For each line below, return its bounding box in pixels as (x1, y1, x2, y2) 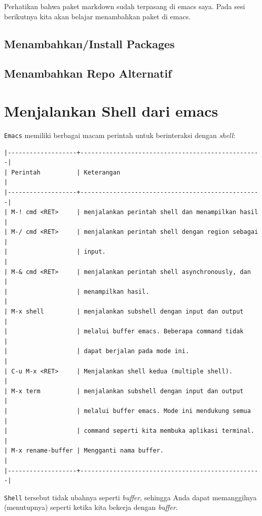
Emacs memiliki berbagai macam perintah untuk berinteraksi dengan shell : (4, 129, 236, 140)
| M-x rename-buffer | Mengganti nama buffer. (4, 447, 164, 455)
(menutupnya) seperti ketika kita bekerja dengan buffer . (4, 502, 178, 512)
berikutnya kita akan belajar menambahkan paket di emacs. (4, 11, 191, 21)
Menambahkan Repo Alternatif (4, 65, 172, 81)
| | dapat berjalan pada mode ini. (4, 348, 190, 355)
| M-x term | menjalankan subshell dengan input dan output (4, 387, 244, 395)
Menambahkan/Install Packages (4, 36, 175, 51)
